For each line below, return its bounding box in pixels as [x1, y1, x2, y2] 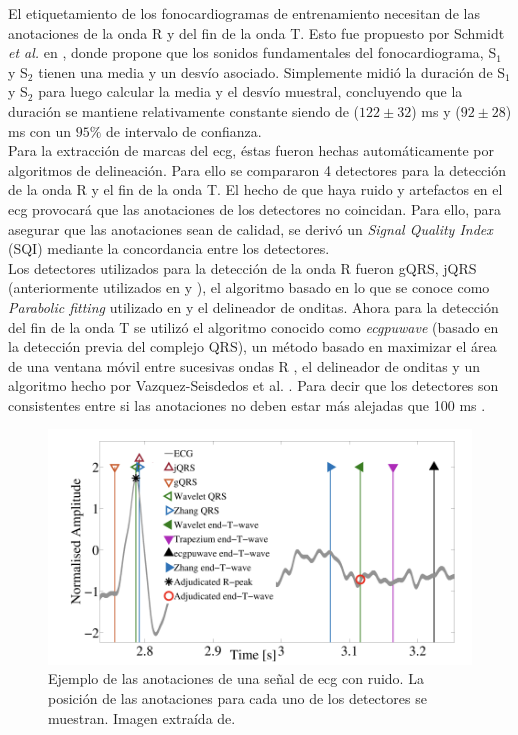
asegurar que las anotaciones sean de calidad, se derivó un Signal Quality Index [8, 218, 493, 239]
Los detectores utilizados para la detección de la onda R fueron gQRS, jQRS [8, 257, 477, 278]
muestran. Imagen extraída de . [48, 707, 236, 728]
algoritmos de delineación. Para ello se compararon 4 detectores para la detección [8, 159, 507, 180]
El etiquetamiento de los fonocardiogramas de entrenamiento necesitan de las [8, 3, 480, 23]
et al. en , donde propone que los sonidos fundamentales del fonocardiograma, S [8, 42, 497, 63]
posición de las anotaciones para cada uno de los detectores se [48, 688, 427, 708]
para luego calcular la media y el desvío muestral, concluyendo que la [38, 81, 463, 102]
